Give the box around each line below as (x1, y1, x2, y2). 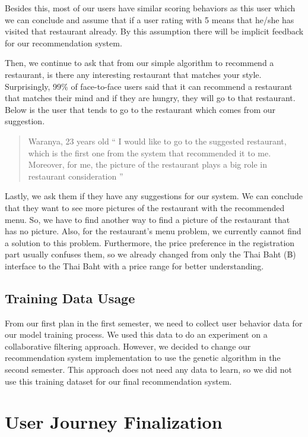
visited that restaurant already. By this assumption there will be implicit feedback (5, 25, 304, 37)
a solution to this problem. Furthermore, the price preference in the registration (5, 236, 295, 249)
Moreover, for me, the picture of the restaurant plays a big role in (28, 158, 267, 171)
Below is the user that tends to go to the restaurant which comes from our (5, 103, 276, 115)
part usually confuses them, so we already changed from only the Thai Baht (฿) (5, 248, 296, 260)
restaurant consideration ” (28, 169, 123, 182)
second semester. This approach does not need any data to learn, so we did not (5, 363, 292, 376)
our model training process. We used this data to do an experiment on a (5, 328, 268, 341)
